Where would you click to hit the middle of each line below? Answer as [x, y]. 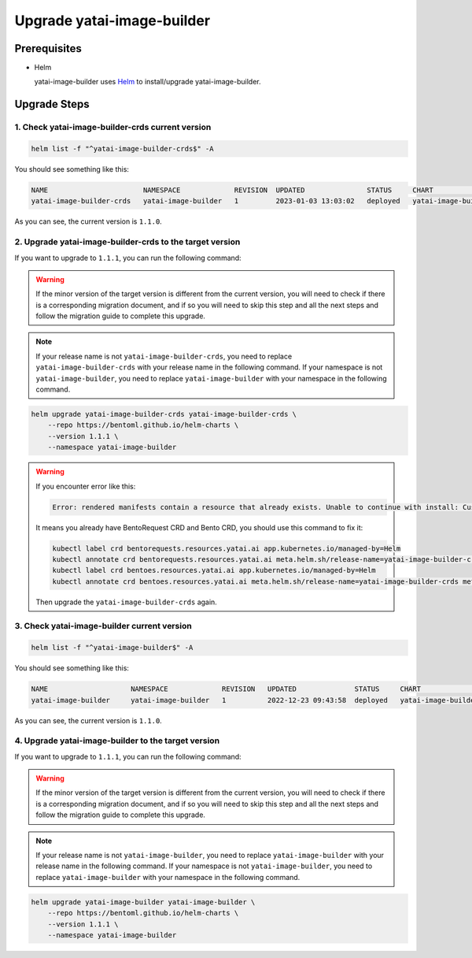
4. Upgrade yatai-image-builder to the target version [117, 741]
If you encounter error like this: [86, 486]
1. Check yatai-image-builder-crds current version [113, 128]
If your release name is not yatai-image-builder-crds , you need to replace [164, 356]
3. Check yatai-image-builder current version [103, 626]
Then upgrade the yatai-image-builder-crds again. [127, 602]
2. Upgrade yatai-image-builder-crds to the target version [127, 242]
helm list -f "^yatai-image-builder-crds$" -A [122, 149]
